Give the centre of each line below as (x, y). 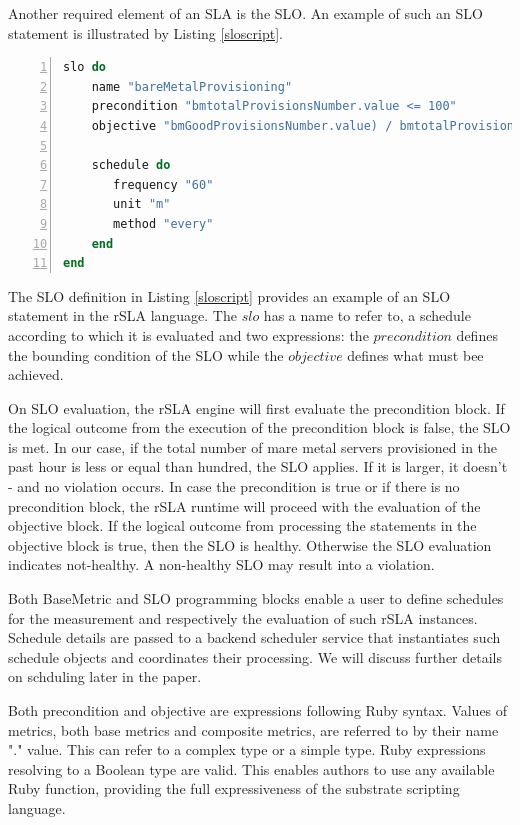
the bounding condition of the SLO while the (146, 354)
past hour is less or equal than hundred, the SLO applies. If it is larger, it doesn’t (258, 466)
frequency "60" (163, 184)
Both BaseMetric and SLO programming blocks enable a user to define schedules (256, 598)
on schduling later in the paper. (105, 676)
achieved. (36, 374)
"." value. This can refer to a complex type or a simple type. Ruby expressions (247, 749)
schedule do (131, 165)
